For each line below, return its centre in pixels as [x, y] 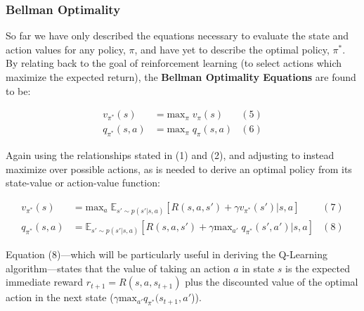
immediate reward [45, 282]
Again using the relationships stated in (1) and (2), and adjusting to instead [170, 155]
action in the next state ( [60, 297]
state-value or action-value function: [83, 183]
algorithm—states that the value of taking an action [118, 268]
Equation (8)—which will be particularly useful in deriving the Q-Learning [167, 254]
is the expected [318, 268]
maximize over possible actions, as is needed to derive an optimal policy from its [179, 169]
